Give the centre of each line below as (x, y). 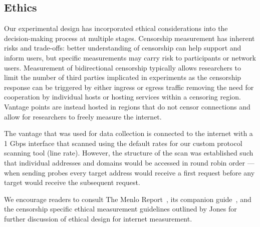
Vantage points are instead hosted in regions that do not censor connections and (127, 106)
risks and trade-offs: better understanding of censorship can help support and (123, 48)
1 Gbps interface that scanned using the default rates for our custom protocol (123, 143)
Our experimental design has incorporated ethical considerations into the (116, 28)
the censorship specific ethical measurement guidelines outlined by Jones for (120, 209)
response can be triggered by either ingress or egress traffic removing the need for (129, 87)
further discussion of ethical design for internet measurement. (98, 218)
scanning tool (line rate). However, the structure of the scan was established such (129, 153)
